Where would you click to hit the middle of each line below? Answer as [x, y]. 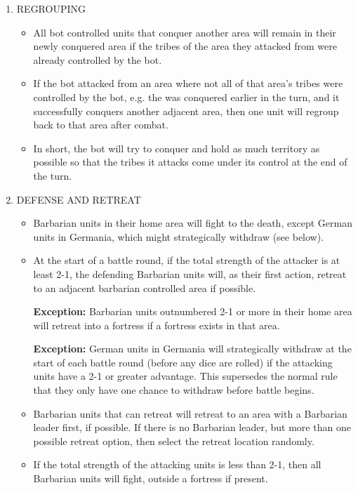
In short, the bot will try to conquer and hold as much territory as [177, 148]
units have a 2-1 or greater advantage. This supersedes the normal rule [185, 376]
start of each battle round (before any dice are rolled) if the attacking [183, 362]
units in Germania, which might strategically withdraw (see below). [179, 236]
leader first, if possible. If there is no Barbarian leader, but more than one [192, 427]
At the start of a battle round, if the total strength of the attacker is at [187, 260]
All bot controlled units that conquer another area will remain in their [185, 32]
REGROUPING [51, 8]
